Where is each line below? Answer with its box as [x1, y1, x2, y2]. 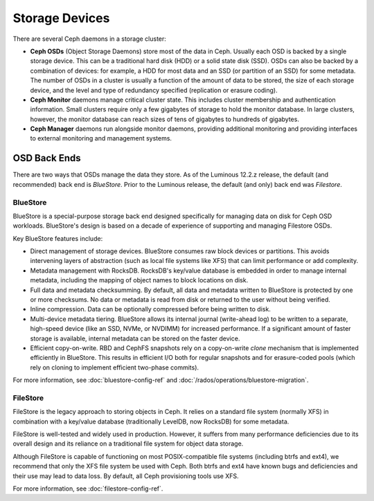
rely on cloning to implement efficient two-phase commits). [30, 363, 199, 372]
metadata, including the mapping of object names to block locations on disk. [30, 276, 249, 284]
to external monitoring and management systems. [30, 134, 172, 143]
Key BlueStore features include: [12, 234, 103, 242]
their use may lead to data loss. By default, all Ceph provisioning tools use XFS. [12, 471, 239, 480]
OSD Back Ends [12, 152, 81, 164]
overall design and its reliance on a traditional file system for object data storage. [12, 439, 244, 448]
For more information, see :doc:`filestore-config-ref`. [12, 484, 163, 493]
